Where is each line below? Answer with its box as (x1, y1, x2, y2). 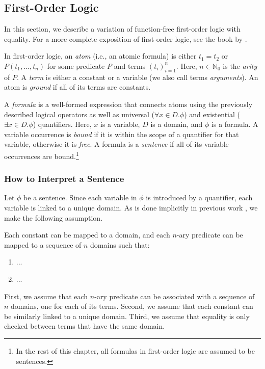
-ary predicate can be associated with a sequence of (94, 291, 255, 301)
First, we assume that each (4, 291, 88, 301)
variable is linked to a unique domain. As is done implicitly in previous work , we (4, 202, 258, 213)
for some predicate (47, 60, 105, 71)
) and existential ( (184, 109, 240, 119)
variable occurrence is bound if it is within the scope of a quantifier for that (4, 128, 239, 139)
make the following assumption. (4, 212, 103, 223)
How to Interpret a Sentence (4, 172, 124, 185)
